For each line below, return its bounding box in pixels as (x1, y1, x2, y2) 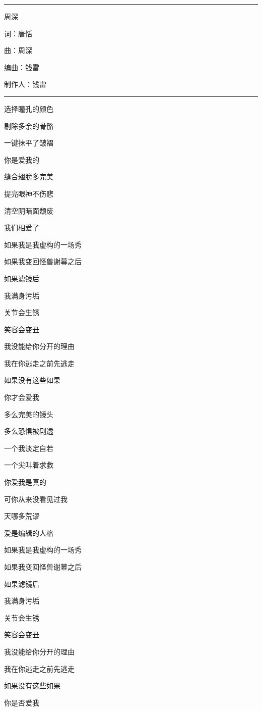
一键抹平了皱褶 (4, 137, 53, 148)
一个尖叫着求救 (4, 460, 53, 470)
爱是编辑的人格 (4, 527, 53, 538)
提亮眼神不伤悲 (4, 188, 53, 198)
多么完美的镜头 (4, 409, 53, 419)
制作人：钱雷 (4, 79, 46, 89)
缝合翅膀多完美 (4, 171, 53, 182)
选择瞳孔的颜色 (4, 103, 53, 114)
